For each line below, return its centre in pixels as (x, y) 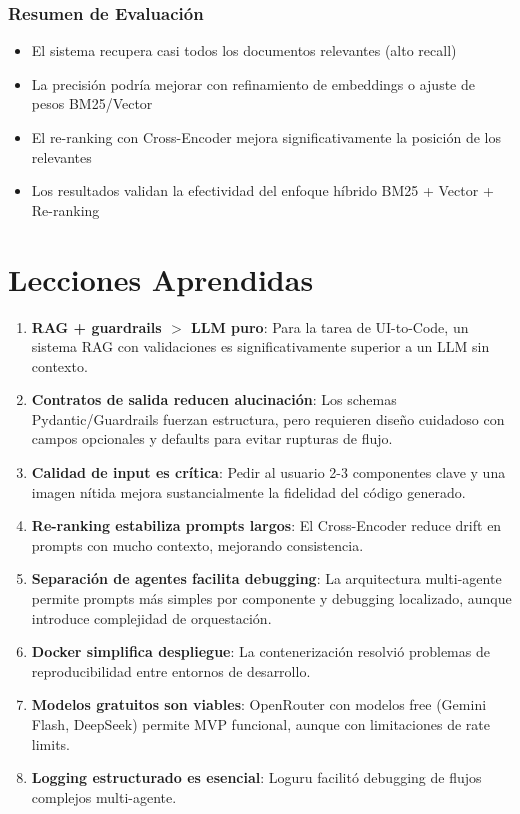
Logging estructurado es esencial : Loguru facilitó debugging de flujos (256, 777)
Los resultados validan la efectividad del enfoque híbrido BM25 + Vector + (262, 190)
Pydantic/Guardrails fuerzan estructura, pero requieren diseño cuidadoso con (268, 418)
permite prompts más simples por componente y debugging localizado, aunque (271, 598)
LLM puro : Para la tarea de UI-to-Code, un (330, 326)
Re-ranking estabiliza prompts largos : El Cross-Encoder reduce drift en (266, 525)
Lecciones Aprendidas (161, 278)
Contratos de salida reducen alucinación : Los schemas (214, 399)
